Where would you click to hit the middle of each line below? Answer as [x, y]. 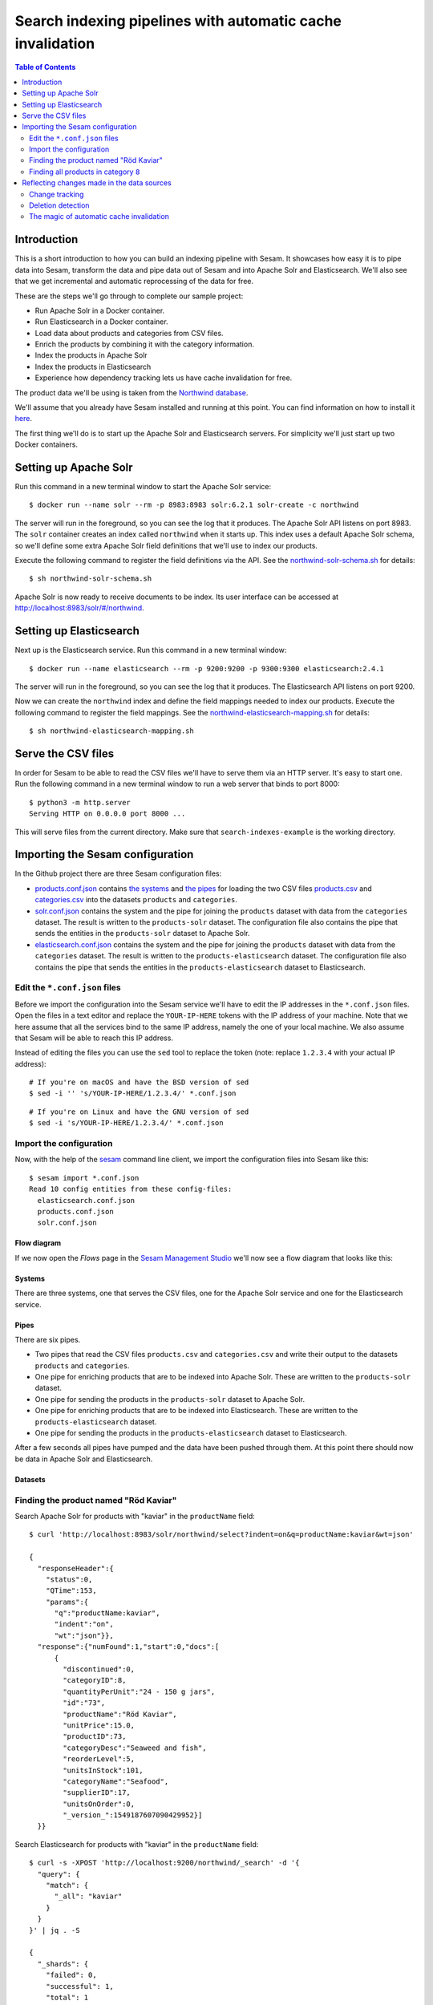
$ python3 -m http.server [80, 802]
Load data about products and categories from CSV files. [129, 333]
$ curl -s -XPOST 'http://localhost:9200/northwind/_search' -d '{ [164, 1863]
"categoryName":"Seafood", [116, 1781]
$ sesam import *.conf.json [84, 1178]
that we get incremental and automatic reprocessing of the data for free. [134, 282]
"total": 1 [67, 1997]
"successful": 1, [79, 1986]
